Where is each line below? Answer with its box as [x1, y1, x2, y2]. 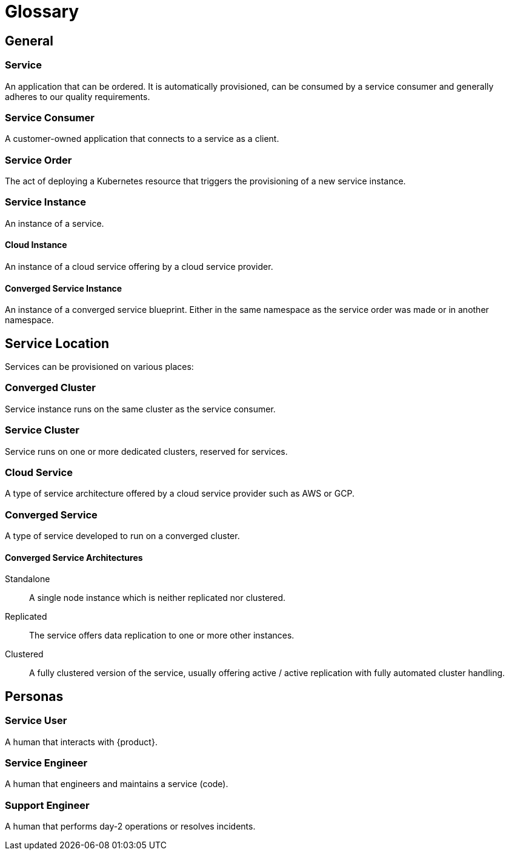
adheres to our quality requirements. [5, 91, 150, 102]
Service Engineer [5, 756, 88, 769]
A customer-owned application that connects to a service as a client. [5, 133, 279, 144]
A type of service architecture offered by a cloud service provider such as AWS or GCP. [5, 488, 354, 499]
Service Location [5, 335, 110, 351]
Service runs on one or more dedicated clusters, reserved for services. [5, 446, 288, 457]
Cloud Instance [5, 240, 67, 250]
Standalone [5, 574, 50, 585]
